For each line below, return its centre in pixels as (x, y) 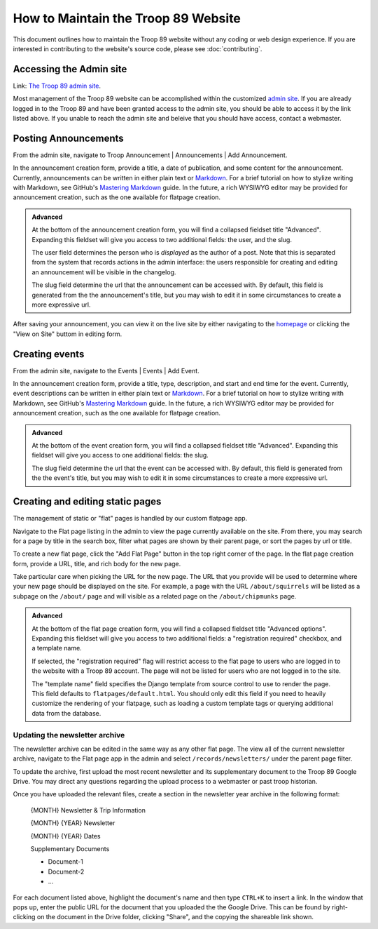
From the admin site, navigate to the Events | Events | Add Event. (106, 370)
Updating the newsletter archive (69, 735)
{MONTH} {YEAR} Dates (65, 836)
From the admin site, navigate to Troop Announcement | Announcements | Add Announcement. (150, 155)
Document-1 (65, 862)
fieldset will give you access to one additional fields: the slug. (120, 455)
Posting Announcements (68, 138)
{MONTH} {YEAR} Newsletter (73, 823)
